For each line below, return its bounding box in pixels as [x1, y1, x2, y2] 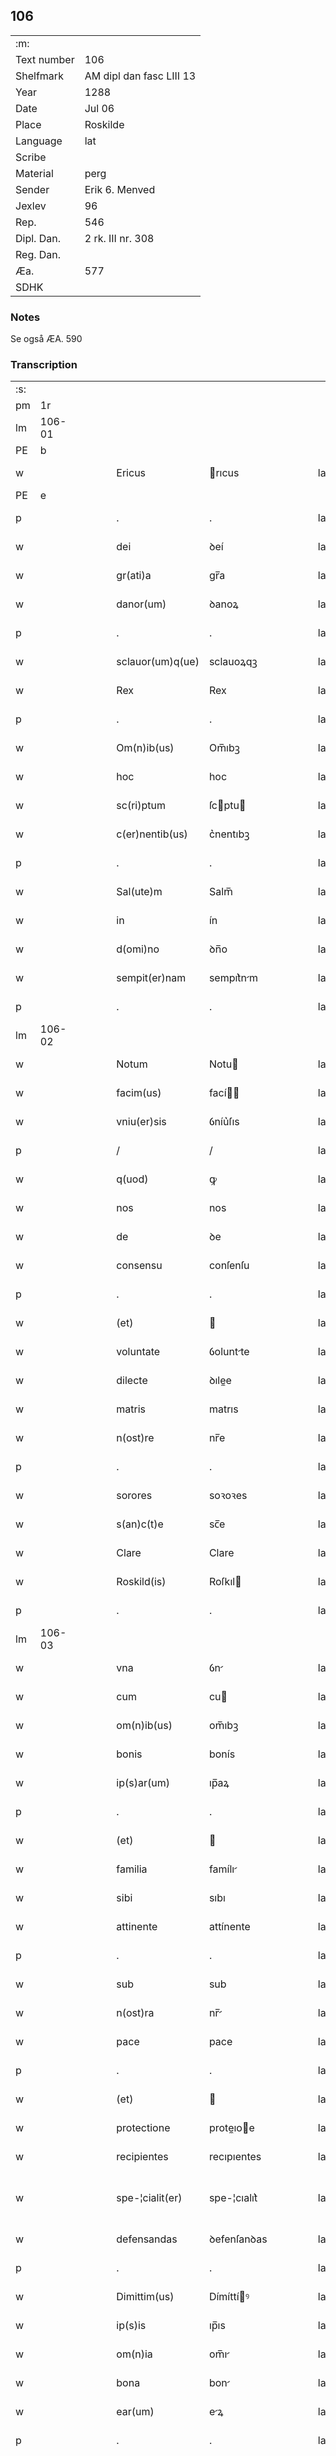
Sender [15, 182, 50, 196]
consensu [116, 1259, 163, 1273]
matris [116, 1402, 147, 1416]
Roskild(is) [116, 1575, 167, 1589]
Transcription [10, 358, 78, 372]
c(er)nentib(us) [116, 827, 188, 841]
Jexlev [15, 199, 47, 213]
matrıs [208, 1402, 239, 1416]
